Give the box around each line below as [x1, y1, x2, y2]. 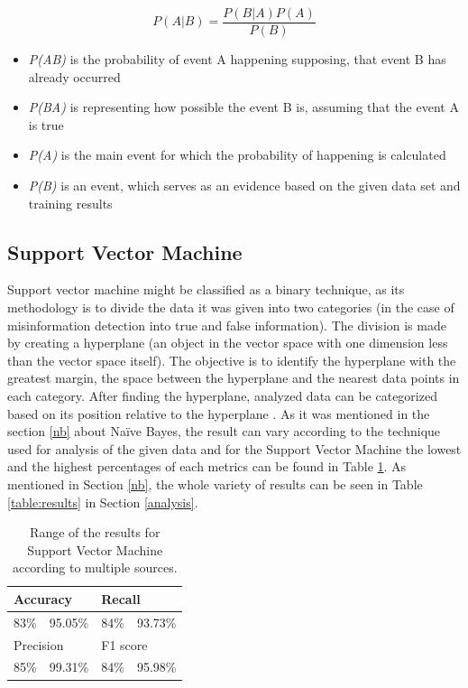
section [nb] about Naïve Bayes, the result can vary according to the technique [7, 422, 441, 441]
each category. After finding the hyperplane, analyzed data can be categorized [7, 386, 437, 404]
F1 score [101, 635, 148, 654]
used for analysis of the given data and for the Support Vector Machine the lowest [7, 439, 462, 458]
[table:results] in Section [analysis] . [7, 492, 198, 511]
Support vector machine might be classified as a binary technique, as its [7, 280, 405, 299]
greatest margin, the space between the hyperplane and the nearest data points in [7, 368, 460, 387]
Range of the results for [30, 523, 161, 542]
